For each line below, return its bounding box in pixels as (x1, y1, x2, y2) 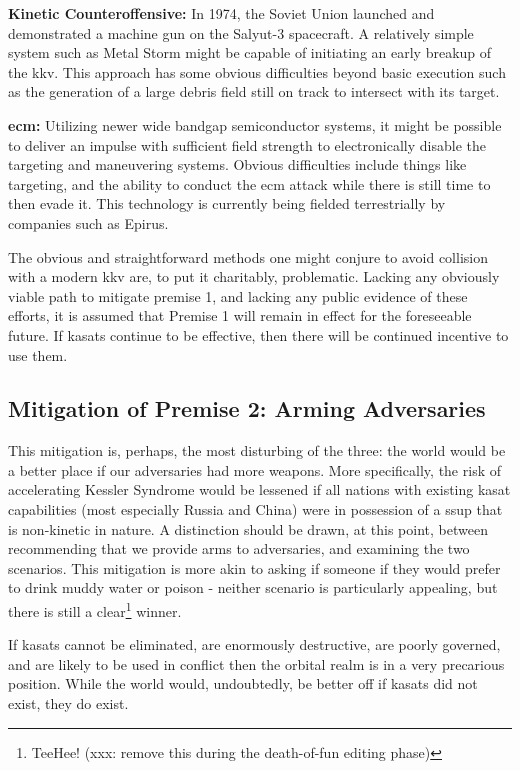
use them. (8, 344, 68, 365)
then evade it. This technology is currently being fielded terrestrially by (8, 193, 446, 214)
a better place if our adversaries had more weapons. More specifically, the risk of (8, 459, 501, 480)
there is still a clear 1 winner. (8, 598, 182, 621)
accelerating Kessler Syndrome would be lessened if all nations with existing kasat (8, 479, 511, 500)
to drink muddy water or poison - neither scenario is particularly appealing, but (8, 577, 498, 598)
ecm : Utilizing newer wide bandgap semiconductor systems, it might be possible (8, 114, 502, 135)
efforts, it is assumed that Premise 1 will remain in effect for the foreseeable (8, 305, 472, 326)
